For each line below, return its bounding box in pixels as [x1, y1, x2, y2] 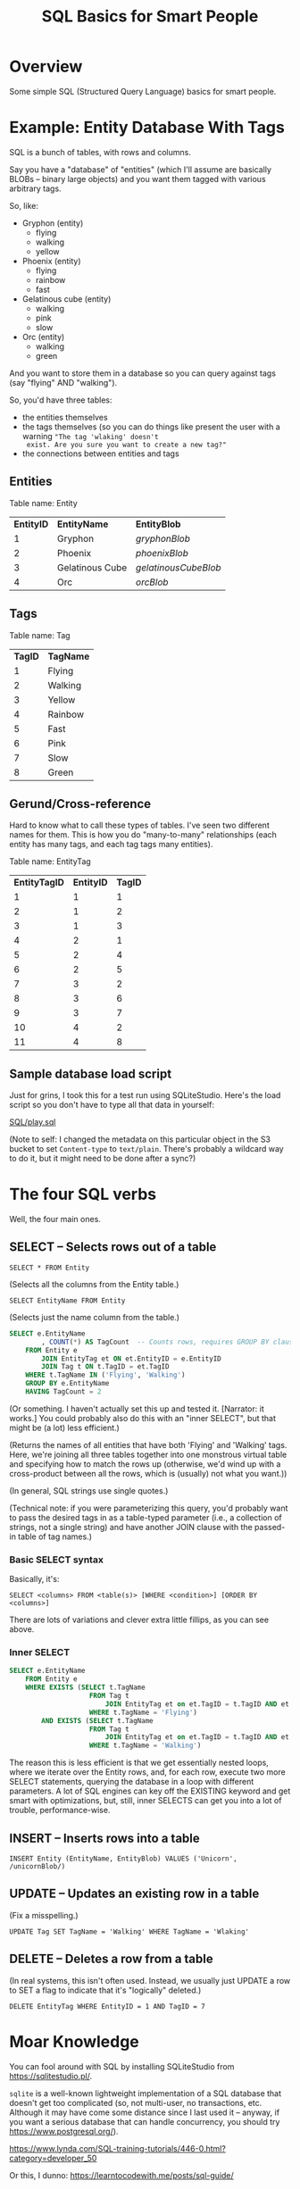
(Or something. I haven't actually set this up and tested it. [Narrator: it [9, 1403, 265, 1414]
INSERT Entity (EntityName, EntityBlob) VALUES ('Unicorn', [9, 1854, 238, 1863]
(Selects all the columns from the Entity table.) [9, 1278, 179, 1289]
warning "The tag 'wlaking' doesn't [21, 430, 159, 441]
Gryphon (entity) [21, 217, 84, 229]
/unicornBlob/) [9, 1862, 66, 1871]
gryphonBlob [135, 532, 190, 545]
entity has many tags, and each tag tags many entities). [9, 839, 213, 850]
